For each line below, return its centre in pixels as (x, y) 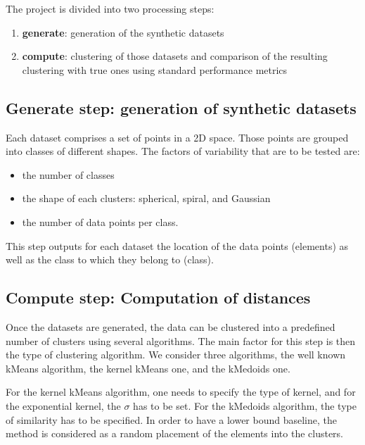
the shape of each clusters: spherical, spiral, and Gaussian (146, 198)
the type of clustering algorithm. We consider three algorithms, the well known (176, 355)
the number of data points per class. (100, 221)
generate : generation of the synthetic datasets (123, 32)
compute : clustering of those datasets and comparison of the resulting (175, 56)
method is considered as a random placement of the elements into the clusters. (175, 433)
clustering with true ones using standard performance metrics (155, 69)
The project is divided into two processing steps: (110, 8)
